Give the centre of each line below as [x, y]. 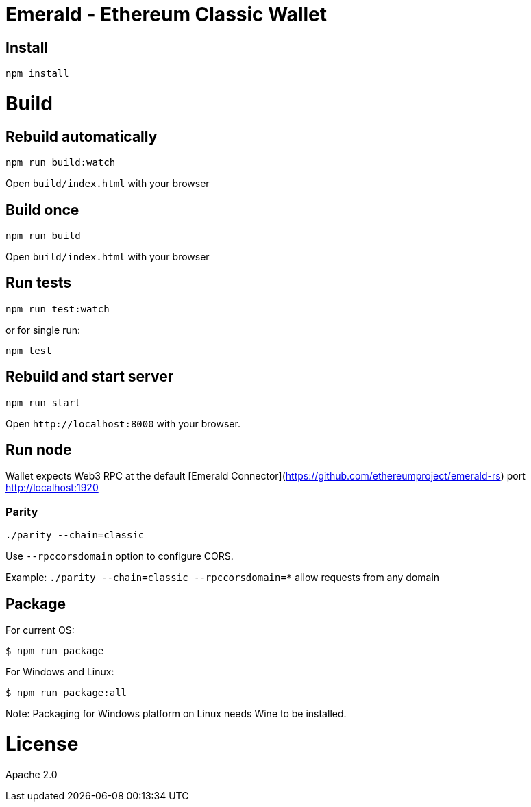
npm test [29, 350]
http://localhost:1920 [52, 488]
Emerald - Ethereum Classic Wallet [166, 14]
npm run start [43, 402]
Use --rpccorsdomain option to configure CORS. [120, 556]
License [42, 744]
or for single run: [43, 330]
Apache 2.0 [32, 774]
